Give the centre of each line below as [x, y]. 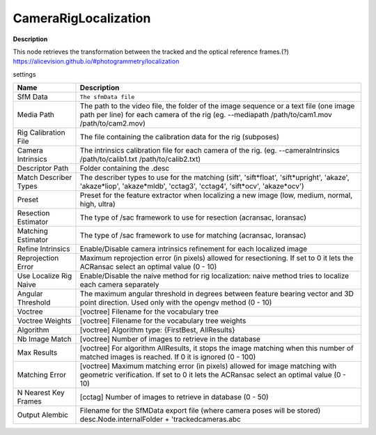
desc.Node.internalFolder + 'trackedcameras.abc [160, 420]
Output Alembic [43, 415]
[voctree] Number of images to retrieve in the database [170, 339]
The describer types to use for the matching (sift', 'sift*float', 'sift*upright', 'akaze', [214, 178]
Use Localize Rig [45, 276]
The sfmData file [107, 97]
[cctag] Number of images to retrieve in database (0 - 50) [174, 397]
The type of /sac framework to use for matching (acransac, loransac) [193, 236]
